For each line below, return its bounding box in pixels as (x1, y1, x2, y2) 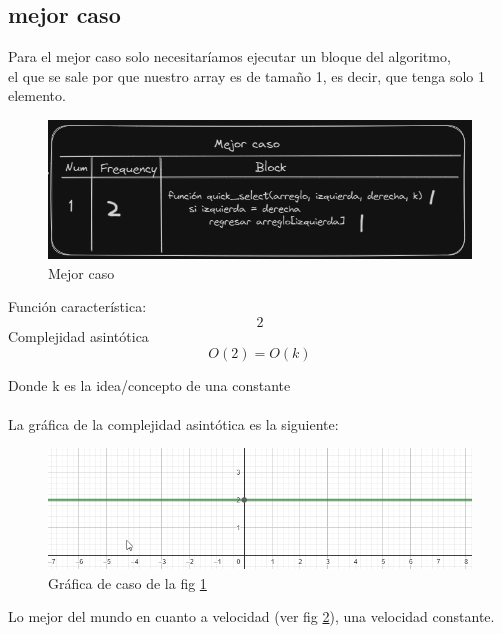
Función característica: (8, 296, 147, 317)
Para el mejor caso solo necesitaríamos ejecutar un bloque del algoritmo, (8, 46, 451, 67)
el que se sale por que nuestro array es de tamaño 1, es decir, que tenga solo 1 (8, 65, 485, 86)
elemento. (8, 85, 66, 106)
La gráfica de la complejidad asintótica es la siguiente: (8, 413, 339, 434)
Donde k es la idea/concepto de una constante (8, 374, 291, 395)
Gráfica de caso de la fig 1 (48, 572, 207, 593)
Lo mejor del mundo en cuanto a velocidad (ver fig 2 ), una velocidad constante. (8, 606, 495, 627)
